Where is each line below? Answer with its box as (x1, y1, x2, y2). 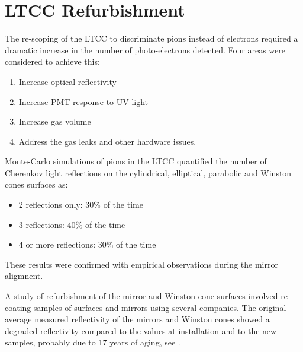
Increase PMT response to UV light (18, 95, 149, 107)
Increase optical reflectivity (18, 75, 117, 87)
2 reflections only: (18, 198, 83, 211)
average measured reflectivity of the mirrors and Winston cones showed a (5, 313, 270, 325)
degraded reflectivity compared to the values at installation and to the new (5, 324, 277, 337)
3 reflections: (18, 218, 65, 230)
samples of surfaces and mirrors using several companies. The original (33, 301, 286, 313)
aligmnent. (5, 269, 43, 282)
